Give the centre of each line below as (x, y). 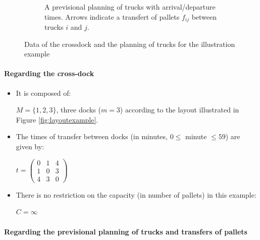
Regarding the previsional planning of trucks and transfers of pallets (126, 231)
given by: (30, 146)
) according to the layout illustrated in (179, 110)
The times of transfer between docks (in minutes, (92, 136)
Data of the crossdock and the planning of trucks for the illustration (130, 44)
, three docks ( (79, 110)
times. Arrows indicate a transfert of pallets (112, 16)
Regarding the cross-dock (49, 73)
